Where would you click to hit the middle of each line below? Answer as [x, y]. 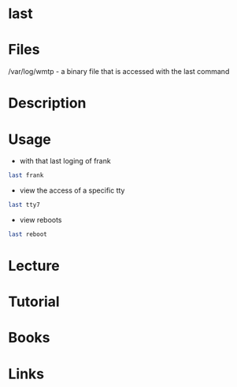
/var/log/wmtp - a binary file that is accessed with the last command [119, 72]
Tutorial [34, 302]
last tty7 [24, 205]
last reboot [28, 234]
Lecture [34, 266]
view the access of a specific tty [72, 190]
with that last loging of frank [65, 161]
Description [47, 103]
